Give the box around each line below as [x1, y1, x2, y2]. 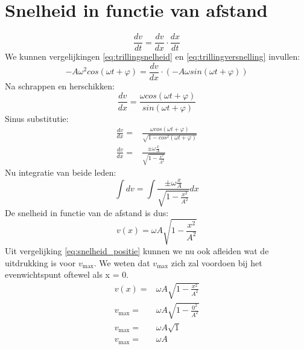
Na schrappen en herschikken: [5, 79, 115, 92]
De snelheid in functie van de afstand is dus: [5, 206, 169, 219]
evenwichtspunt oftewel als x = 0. [5, 268, 129, 281]
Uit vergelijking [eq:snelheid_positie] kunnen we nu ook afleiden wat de [5, 244, 269, 257]
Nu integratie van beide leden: [5, 166, 116, 179]
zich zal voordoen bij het [171, 256, 262, 269]
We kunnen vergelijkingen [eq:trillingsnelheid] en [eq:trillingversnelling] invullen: [5, 50, 300, 63]
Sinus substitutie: [5, 112, 69, 124]
